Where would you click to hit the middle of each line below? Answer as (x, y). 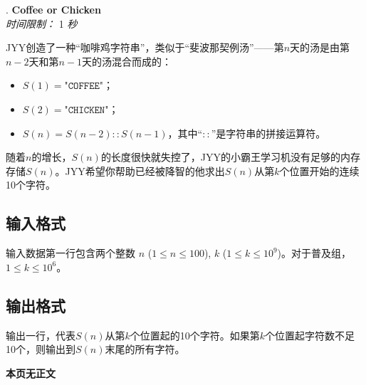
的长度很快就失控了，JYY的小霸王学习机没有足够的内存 (231, 157)
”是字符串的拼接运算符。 (268, 133)
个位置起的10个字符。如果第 (195, 335)
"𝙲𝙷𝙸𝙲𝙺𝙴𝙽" (87, 110)
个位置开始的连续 (319, 170)
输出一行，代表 (41, 335)
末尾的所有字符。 (145, 349)
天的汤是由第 (320, 47)
